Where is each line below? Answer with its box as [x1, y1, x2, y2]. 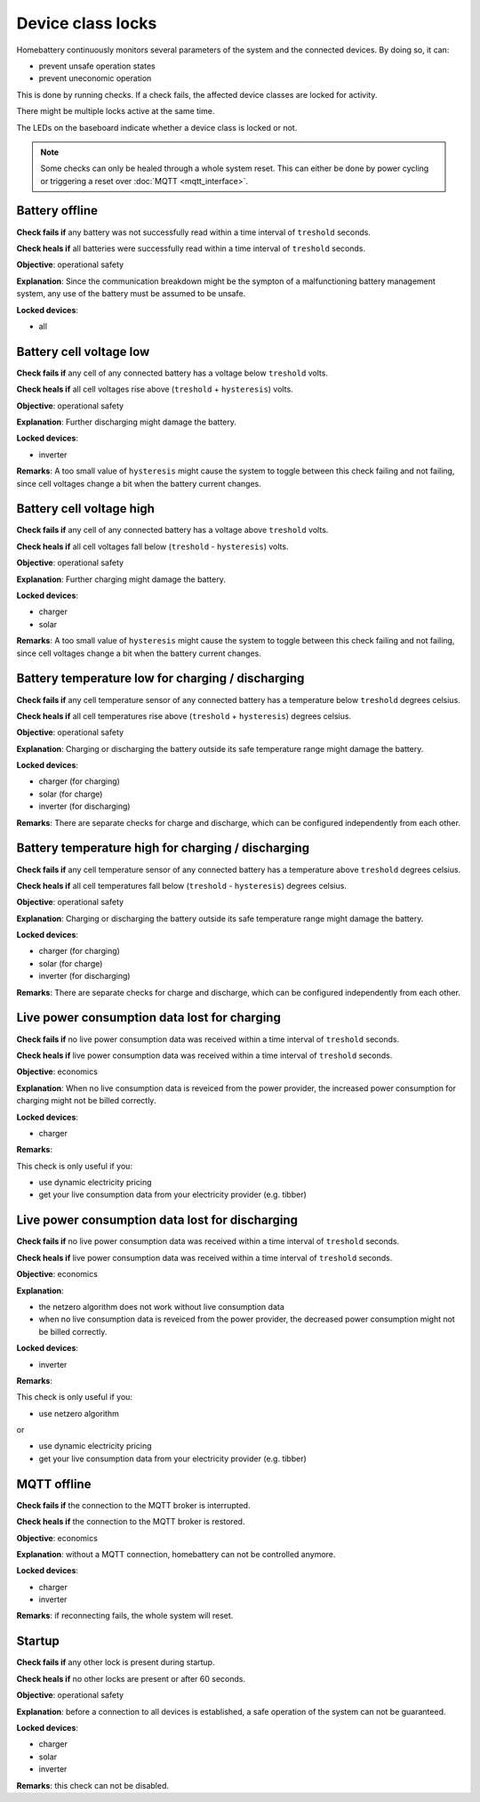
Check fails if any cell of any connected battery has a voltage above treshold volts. [16, 525, 329, 536]
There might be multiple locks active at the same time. [16, 106, 215, 117]
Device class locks [16, 13, 157, 33]
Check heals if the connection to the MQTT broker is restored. [16, 1516, 245, 1527]
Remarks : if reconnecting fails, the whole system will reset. [16, 1611, 234, 1621]
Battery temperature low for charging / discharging [16, 671, 305, 686]
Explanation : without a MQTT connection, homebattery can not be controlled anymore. [16, 1548, 336, 1559]
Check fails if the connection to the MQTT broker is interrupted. [16, 1499, 251, 1510]
